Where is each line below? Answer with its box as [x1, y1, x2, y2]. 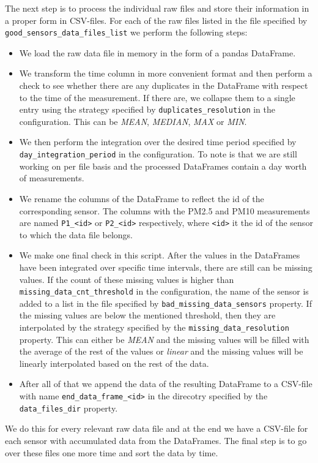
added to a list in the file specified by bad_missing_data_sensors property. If [19, 296, 312, 309]
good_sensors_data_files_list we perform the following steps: [5, 26, 248, 39]
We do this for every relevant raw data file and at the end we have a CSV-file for [5, 422, 308, 435]
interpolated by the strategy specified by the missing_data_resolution [19, 321, 289, 334]
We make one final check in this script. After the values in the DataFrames [19, 249, 300, 262]
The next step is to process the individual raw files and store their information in [5, 2, 309, 14]
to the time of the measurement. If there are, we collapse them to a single [19, 91, 295, 104]
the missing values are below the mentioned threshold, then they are [19, 309, 276, 322]
